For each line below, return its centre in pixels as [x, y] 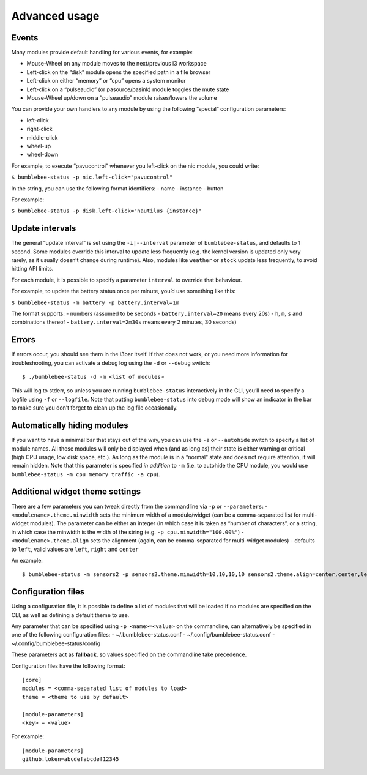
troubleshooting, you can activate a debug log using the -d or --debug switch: [111, 363]
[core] [32, 680]
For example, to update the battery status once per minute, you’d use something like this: [123, 291]
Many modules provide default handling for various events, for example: [102, 53]
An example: [27, 560]
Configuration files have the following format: [68, 666]
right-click [39, 129]
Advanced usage [55, 16]
